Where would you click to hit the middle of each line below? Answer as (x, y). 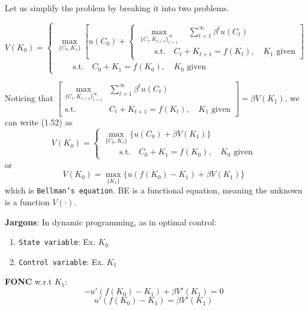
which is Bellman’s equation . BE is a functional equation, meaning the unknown (154, 190)
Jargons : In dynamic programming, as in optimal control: (111, 222)
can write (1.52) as (39, 122)
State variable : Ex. (57, 242)
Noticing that (29, 98)
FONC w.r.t (28, 281)
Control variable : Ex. (61, 261)
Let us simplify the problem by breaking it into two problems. (117, 8)
